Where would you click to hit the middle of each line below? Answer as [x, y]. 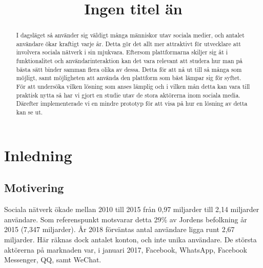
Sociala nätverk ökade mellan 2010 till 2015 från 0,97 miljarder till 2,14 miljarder [132, 209]
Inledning [38, 155]
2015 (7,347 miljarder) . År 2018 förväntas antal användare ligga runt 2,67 [119, 229]
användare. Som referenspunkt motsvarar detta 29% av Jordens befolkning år [126, 219]
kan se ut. [29, 112]
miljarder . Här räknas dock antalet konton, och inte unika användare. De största [130, 239]
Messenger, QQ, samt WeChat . [53, 260]
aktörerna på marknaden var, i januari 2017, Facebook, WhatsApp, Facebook [126, 249]
